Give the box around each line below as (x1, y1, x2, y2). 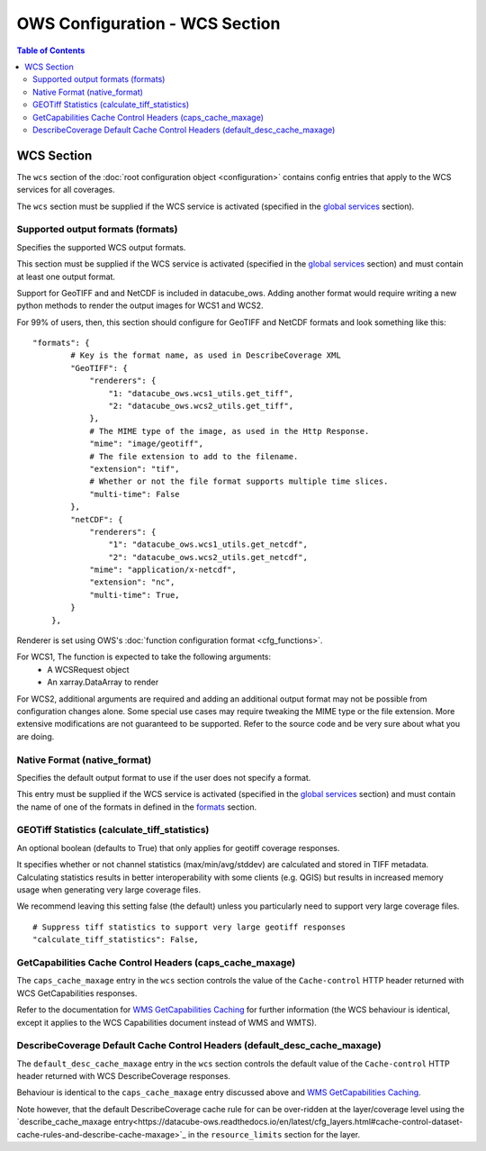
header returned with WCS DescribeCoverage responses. (16, 1071, 231, 1082)
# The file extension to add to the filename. (89, 451, 299, 461)
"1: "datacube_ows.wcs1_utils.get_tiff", (108, 388, 294, 398)
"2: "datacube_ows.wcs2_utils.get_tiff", (108, 401, 294, 412)
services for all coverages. (16, 185, 115, 195)
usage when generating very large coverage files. (16, 884, 202, 895)
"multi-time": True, (89, 590, 180, 600)
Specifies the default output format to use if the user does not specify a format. (16, 772, 311, 783)
